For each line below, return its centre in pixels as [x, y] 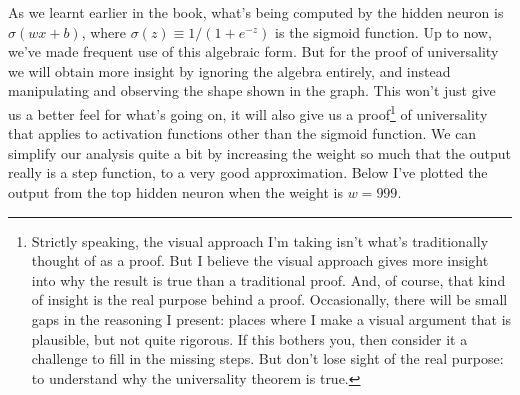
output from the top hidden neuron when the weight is [176, 192]
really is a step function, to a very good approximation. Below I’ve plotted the [248, 172]
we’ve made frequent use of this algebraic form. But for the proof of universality [253, 51]
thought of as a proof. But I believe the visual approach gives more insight [260, 260]
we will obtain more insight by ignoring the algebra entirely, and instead [229, 70]
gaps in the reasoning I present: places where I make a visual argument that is [271, 318]
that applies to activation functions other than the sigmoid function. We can [242, 133]
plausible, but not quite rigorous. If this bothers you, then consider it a [249, 338]
